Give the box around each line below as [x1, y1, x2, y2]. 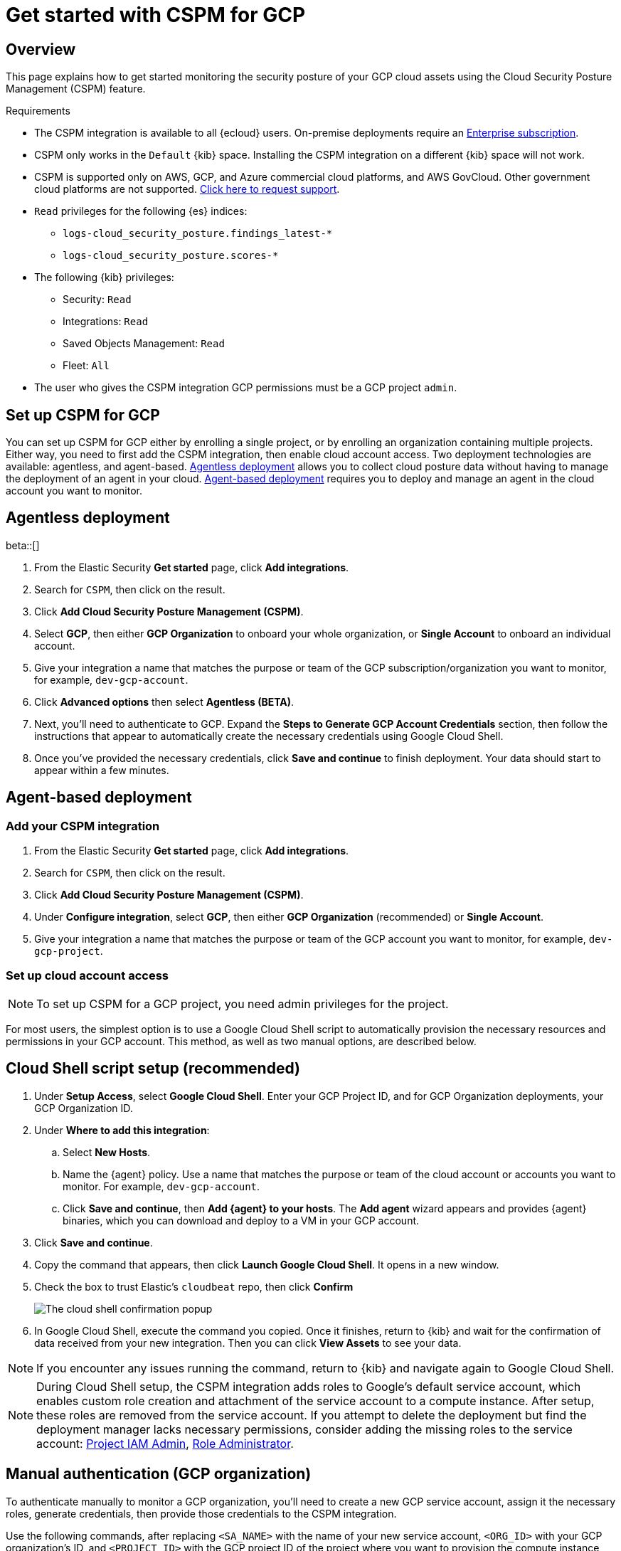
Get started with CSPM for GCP [6, 3, 306, 27]
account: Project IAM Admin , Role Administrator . [36, 1436, 294, 1451]
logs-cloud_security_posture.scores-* [63, 250, 279, 262]
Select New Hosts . [63, 1145, 151, 1158]
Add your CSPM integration [6, 818, 160, 833]
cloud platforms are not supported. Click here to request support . [34, 183, 340, 196]
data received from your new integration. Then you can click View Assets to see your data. [34, 1336, 462, 1349]
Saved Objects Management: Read [63, 337, 225, 350]
